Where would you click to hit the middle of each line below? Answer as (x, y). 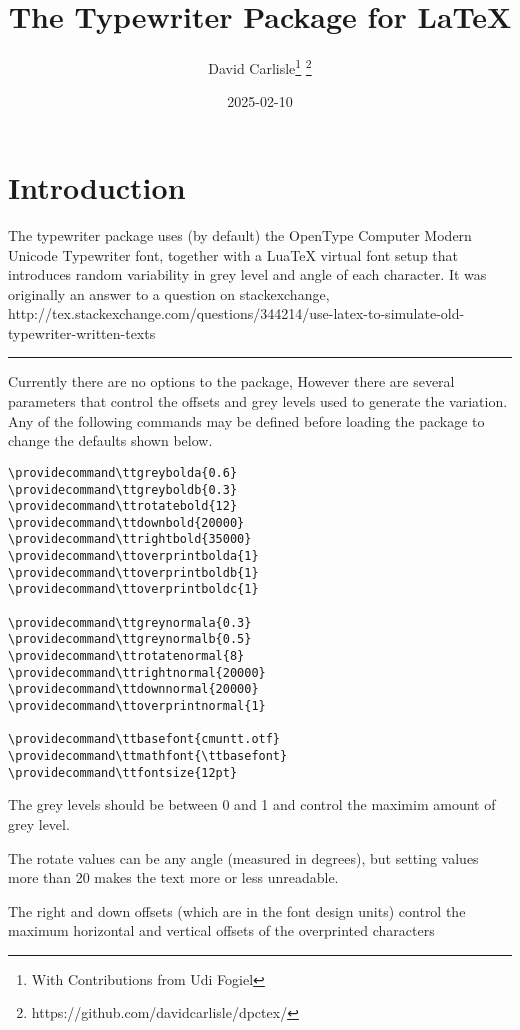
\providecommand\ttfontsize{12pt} (123, 772)
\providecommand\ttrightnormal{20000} (137, 672)
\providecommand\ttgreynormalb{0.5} (130, 639)
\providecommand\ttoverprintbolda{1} (133, 556)
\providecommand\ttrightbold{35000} (130, 539)
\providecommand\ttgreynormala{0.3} (130, 622)
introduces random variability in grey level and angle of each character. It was (247, 274)
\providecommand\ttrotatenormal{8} (126, 656)
